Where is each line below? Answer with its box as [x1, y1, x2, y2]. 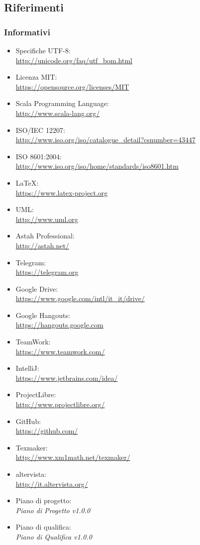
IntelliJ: [15, 363, 39, 373]
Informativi [4, 25, 50, 38]
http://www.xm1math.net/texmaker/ [15, 452, 130, 462]
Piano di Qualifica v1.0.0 [15, 531, 92, 542]
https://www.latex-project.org [15, 187, 108, 198]
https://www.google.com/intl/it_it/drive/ [15, 293, 145, 304]
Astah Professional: [15, 230, 75, 241]
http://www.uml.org [15, 214, 78, 224]
